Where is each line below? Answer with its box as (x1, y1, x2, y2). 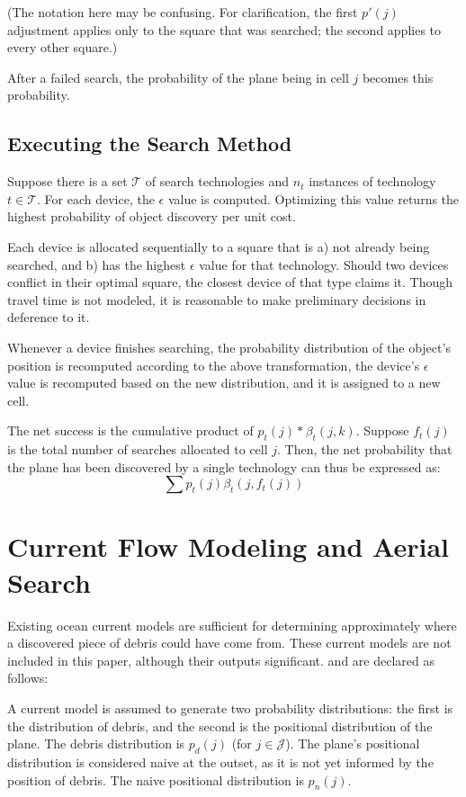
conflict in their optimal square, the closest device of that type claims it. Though (7, 273, 453, 291)
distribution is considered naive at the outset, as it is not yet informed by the (7, 752, 434, 771)
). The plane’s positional (285, 734, 420, 753)
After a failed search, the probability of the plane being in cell (7, 67, 349, 86)
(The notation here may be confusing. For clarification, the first (7, 3, 358, 21)
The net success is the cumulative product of (7, 421, 254, 440)
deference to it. (7, 308, 90, 327)
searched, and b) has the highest (7, 255, 186, 273)
